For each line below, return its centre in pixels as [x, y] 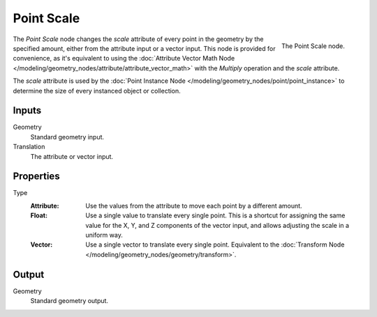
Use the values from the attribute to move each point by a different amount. [194, 206]
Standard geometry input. [67, 137]
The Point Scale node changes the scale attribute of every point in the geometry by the [138, 39]
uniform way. [104, 235]
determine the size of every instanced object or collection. [97, 91]
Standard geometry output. [69, 301]
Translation [29, 147]
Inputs [27, 110]
